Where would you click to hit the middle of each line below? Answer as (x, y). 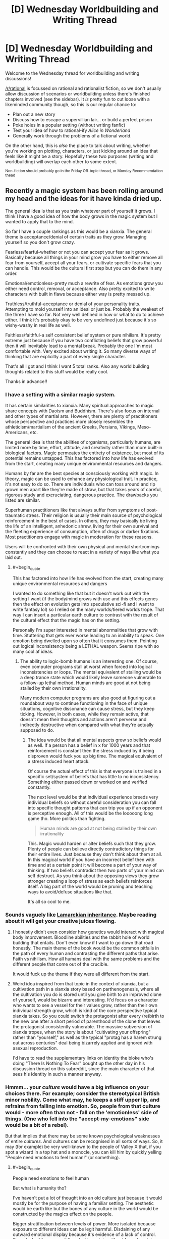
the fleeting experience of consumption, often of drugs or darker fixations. (82, 532)
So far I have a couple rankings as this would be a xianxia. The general (79, 231)
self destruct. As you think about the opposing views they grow (93, 876)
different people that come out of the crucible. (61, 964)
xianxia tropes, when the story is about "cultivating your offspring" (81, 1032)
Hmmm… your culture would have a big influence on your (77, 1087)
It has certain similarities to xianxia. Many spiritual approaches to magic (79, 406)
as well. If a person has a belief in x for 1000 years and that (89, 745)
